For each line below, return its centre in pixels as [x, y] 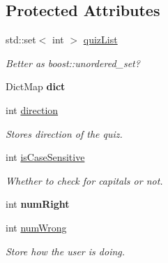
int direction [32, 109]
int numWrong [36, 227]
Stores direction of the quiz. [64, 133]
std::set [21, 40]
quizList [100, 40]
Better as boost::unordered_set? [73, 63]
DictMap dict [36, 86]
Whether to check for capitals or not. [84, 180]
